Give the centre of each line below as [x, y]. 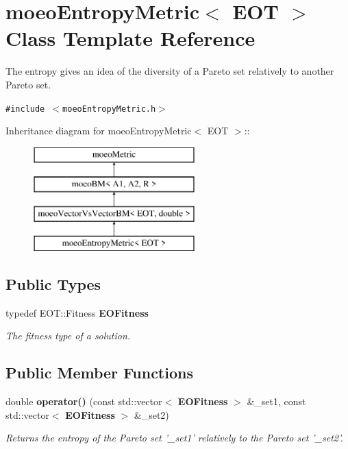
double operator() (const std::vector [84, 401]
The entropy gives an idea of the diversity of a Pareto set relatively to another [170, 71]
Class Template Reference [130, 38]
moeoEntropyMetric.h [109, 109]
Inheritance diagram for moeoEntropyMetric [99, 131]
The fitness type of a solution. [68, 336]
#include [25, 109]
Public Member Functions [99, 373]
